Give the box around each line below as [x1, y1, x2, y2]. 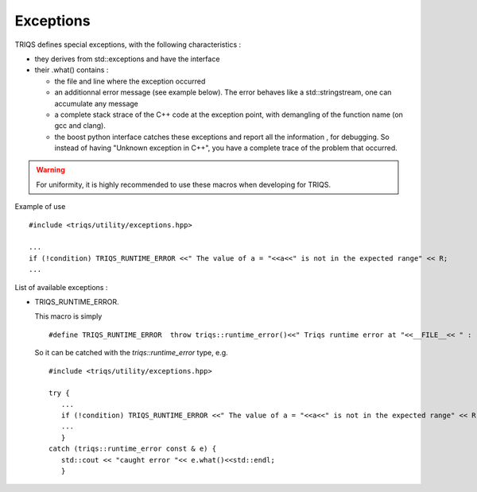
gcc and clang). [54, 121, 107, 130]
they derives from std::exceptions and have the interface [34, 54, 220, 64]
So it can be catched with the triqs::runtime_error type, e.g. [34, 348, 228, 358]
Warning [36, 165, 65, 175]
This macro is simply [34, 312, 103, 321]
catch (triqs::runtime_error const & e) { [48, 444, 217, 453]
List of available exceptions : [14, 282, 108, 292]
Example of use [14, 202, 66, 211]
